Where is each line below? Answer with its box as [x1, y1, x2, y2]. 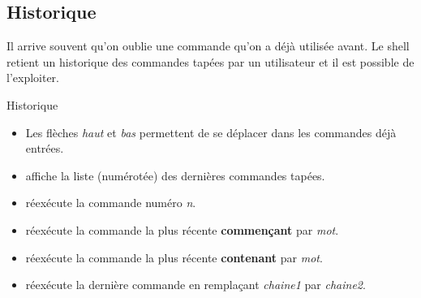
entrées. [25, 140, 64, 157]
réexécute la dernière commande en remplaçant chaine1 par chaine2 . [25, 276, 366, 293]
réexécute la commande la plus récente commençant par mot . [25, 221, 339, 238]
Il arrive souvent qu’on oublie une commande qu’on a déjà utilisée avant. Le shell [6, 37, 410, 54]
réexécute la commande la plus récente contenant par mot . [25, 248, 323, 266]
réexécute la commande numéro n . [25, 194, 196, 211]
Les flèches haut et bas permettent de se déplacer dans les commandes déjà [25, 123, 397, 140]
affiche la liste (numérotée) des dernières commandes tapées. [25, 166, 325, 184]
